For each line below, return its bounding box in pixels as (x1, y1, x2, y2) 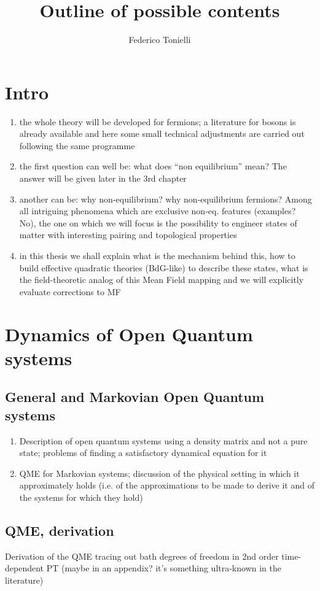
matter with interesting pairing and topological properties (19, 228, 237, 241)
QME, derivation (5, 520, 114, 539)
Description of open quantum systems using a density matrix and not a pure (19, 434, 308, 447)
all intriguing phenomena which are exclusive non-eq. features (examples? (19, 204, 296, 217)
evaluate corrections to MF (19, 285, 121, 298)
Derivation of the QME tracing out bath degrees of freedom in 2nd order (5, 549, 279, 562)
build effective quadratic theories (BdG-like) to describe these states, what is (19, 261, 308, 274)
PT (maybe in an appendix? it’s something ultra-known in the (46, 562, 281, 574)
